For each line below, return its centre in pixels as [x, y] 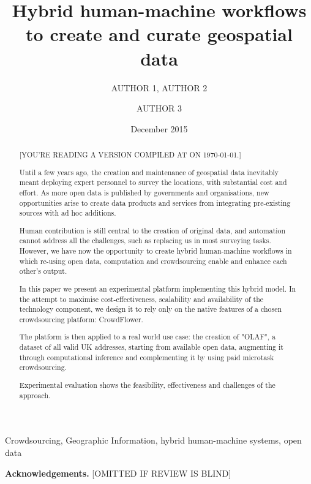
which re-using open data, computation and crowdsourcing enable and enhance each [153, 261]
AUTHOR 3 [159, 108]
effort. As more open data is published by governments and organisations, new [144, 192]
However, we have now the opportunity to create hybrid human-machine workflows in [155, 251]
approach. [35, 395]
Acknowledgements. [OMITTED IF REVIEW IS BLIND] [118, 473]
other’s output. [43, 271]
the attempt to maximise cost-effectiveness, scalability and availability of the [141, 299]
